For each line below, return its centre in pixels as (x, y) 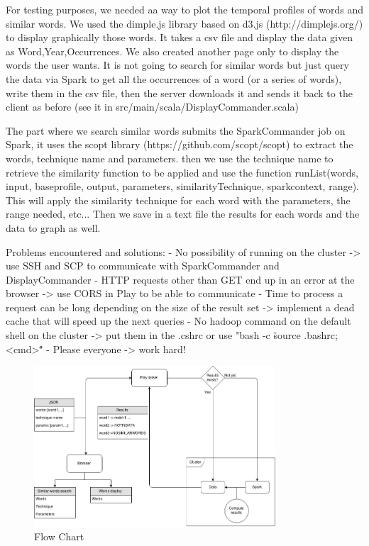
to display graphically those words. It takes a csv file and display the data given (179, 37)
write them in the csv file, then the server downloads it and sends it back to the (179, 93)
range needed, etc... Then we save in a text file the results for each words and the (183, 214)
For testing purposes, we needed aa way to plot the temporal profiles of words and (184, 9)
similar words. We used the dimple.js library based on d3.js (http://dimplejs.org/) (184, 23)
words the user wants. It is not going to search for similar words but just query (177, 65)
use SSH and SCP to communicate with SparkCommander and (143, 266)
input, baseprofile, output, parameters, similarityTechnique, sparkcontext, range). (182, 186)
